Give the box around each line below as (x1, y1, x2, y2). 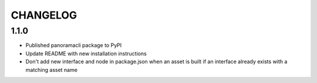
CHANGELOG (11, 9, 77, 21)
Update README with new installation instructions (25, 50, 147, 57)
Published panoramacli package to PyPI (25, 42, 122, 49)
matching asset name (25, 66, 77, 73)
